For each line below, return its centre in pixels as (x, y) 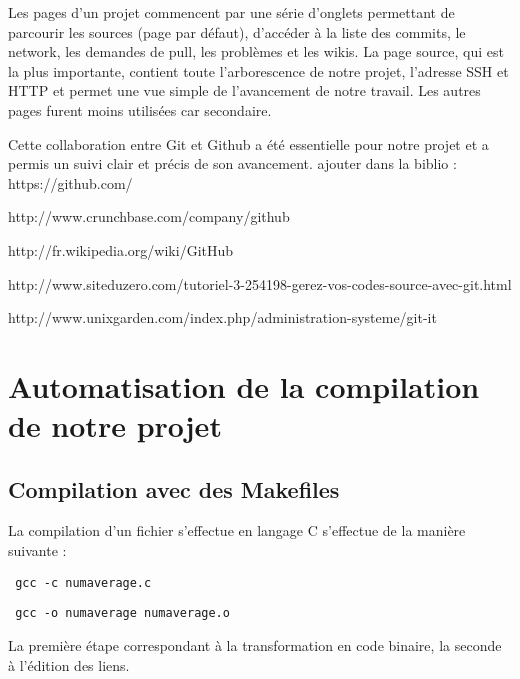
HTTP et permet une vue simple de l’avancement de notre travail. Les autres (244, 90)
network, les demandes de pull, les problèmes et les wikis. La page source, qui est (256, 51)
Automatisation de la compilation (244, 385)
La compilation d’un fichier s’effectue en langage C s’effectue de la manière (237, 530)
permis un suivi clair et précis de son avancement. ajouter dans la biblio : (232, 163)
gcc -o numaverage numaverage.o (122, 613)
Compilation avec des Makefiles (174, 488)
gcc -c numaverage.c (83, 582)
